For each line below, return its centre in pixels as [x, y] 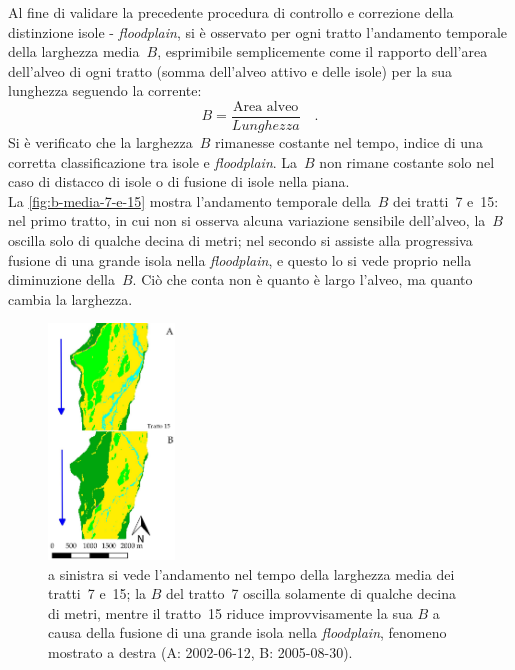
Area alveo [266, 106]
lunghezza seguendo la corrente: [105, 90]
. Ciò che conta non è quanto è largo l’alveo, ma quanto [302, 279]
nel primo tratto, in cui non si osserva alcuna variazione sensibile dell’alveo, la [247, 220]
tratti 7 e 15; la [97, 593]
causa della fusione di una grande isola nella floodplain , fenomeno [247, 632]
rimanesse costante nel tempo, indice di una [349, 142]
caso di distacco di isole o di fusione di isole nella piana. [179, 181]
